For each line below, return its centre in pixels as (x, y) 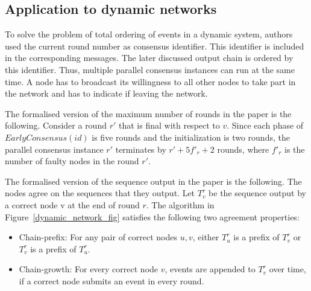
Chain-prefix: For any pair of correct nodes (98, 237)
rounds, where (243, 149)
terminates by (141, 149)
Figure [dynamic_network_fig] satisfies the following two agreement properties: (152, 216)
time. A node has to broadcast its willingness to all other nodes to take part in (150, 81)
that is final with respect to (169, 125)
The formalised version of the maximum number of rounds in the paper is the (148, 113)
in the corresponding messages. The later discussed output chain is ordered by (149, 58)
